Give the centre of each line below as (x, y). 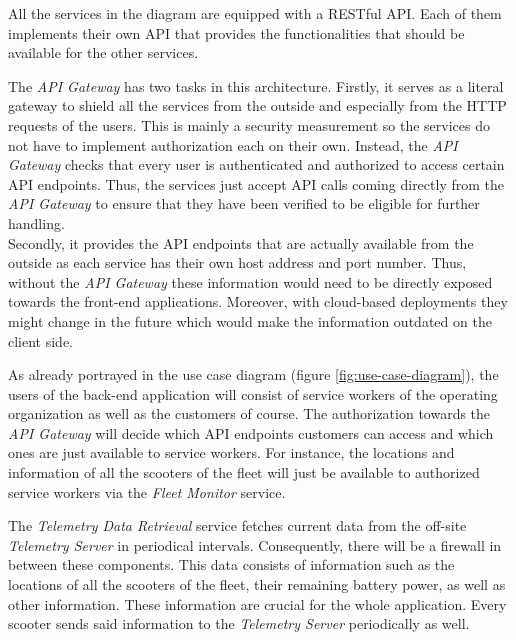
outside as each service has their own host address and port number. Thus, (237, 262)
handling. (36, 222)
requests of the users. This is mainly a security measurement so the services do (249, 124)
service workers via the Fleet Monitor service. (147, 491)
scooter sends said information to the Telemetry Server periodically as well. (239, 623)
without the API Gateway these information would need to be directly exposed (250, 281)
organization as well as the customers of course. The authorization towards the (249, 413)
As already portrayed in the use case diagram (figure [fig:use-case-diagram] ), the (253, 374)
